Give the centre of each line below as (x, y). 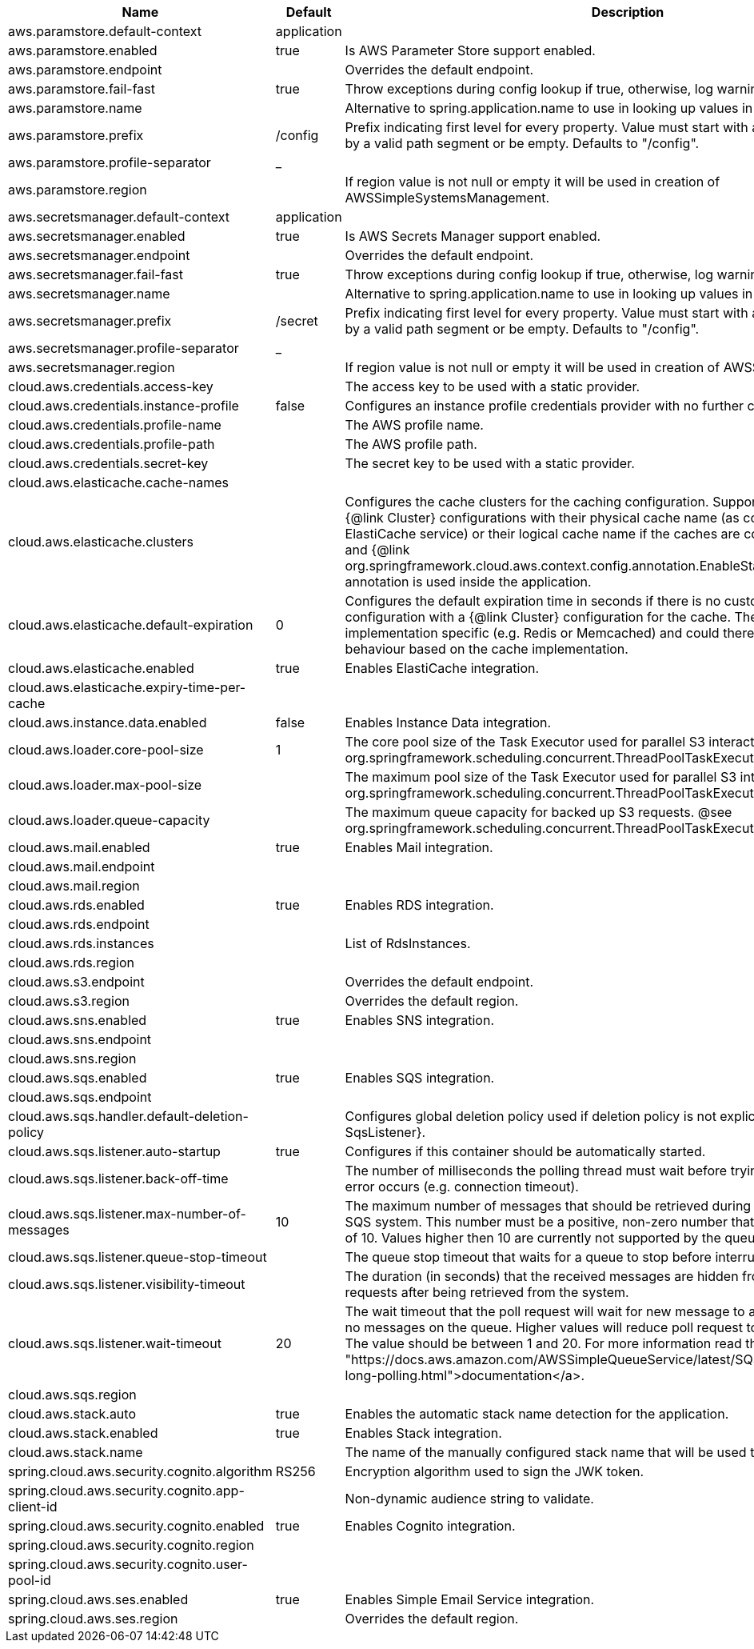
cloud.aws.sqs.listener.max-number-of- (127, 1214)
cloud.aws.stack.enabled (83, 1433)
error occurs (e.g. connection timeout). (462, 1187)
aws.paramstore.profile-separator (110, 162)
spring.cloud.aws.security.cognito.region (131, 1545)
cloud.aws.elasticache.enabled (101, 668)
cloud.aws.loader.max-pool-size (105, 785)
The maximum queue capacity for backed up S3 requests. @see (539, 812)
